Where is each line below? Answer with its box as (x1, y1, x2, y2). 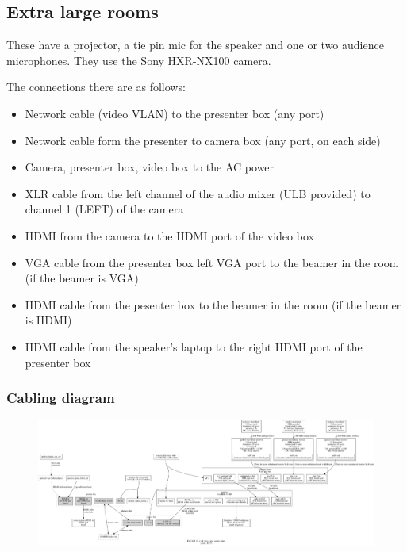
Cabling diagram (6, 388, 115, 408)
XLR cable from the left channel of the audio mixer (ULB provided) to (25, 185, 371, 201)
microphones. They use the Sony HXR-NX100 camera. (6, 52, 271, 68)
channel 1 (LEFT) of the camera (25, 201, 184, 217)
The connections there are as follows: (6, 79, 186, 95)
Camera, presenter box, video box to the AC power (25, 159, 275, 175)
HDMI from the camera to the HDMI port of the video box (25, 227, 314, 243)
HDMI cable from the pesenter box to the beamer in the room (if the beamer (25, 296, 401, 312)
